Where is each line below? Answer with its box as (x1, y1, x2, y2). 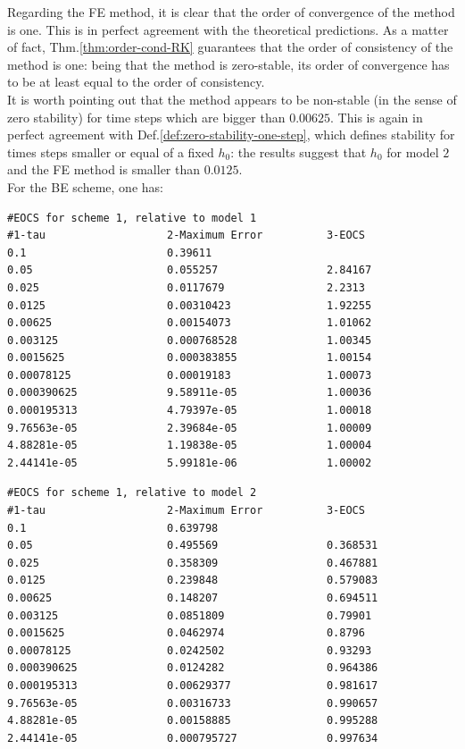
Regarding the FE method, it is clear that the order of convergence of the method (7, 3, 455, 21)
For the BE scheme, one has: (7, 177, 163, 196)
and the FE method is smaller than (7, 160, 201, 179)
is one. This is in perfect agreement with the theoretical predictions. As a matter (7, 20, 449, 38)
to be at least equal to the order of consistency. (7, 72, 265, 91)
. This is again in (330, 107, 423, 126)
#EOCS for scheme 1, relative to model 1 (7, 211, 257, 224)
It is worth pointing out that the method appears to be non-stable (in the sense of (7, 89, 457, 108)
